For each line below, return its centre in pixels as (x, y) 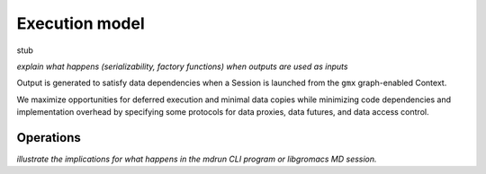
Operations (49, 138)
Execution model (81, 23)
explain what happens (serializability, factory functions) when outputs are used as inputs (182, 66)
